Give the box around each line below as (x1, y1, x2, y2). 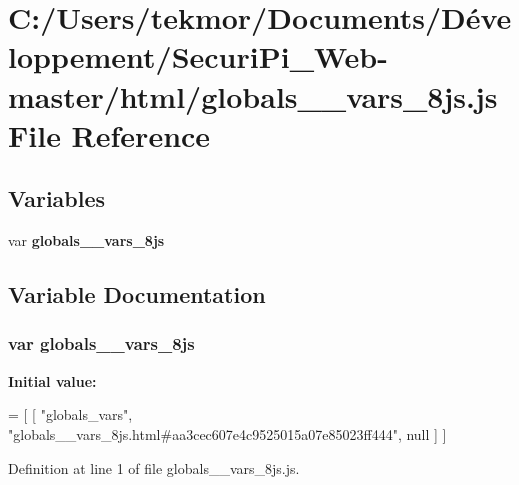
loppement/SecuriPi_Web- (8, 36, 388, 77)
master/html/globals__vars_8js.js (8, 75, 498, 116)
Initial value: (8, 370, 97, 391)
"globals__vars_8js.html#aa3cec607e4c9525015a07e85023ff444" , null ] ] (8, 423, 447, 444)
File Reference (8, 114, 211, 155)
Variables (8, 183, 106, 214)
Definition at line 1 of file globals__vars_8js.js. (8, 457, 300, 478)
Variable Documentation (8, 279, 266, 310)
